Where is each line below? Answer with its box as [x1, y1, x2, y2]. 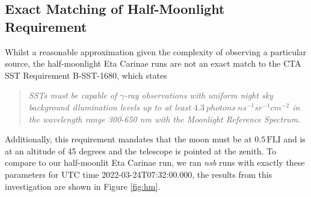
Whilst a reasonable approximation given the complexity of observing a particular [5, 45, 307, 58]
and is [283, 133, 306, 145]
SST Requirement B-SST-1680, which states [5, 68, 167, 81]
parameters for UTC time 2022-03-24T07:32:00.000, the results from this [5, 168, 273, 180]
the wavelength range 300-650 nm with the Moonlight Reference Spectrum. [28, 112, 301, 125]
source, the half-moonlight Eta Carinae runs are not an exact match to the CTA [5, 57, 301, 70]
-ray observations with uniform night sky [124, 89, 273, 102]
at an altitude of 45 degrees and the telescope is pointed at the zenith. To [5, 144, 276, 157]
